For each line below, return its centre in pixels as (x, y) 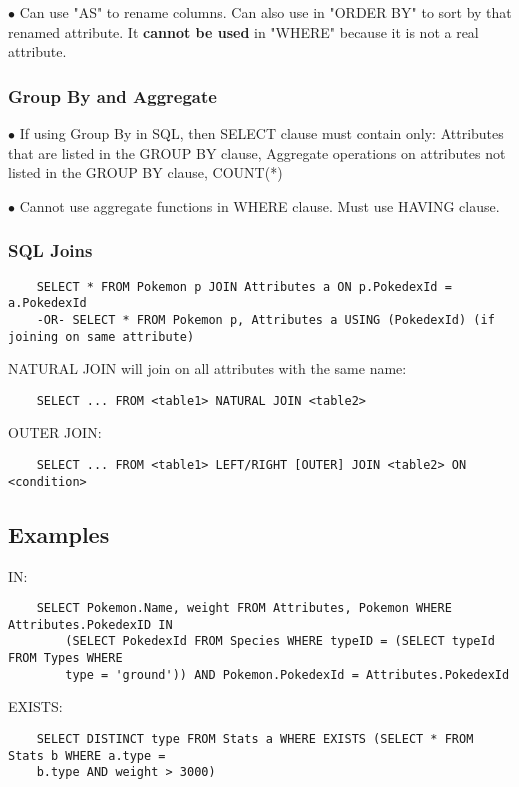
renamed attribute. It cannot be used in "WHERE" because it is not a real (243, 31)
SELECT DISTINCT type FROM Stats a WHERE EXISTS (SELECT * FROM (255, 739)
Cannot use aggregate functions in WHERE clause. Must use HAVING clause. (259, 205)
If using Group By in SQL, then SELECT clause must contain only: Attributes (261, 133)
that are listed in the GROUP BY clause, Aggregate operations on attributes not (257, 152)
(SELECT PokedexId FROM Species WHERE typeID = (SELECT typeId (280, 641)
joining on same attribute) (101, 336)
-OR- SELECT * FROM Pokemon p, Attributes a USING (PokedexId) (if (265, 319)
